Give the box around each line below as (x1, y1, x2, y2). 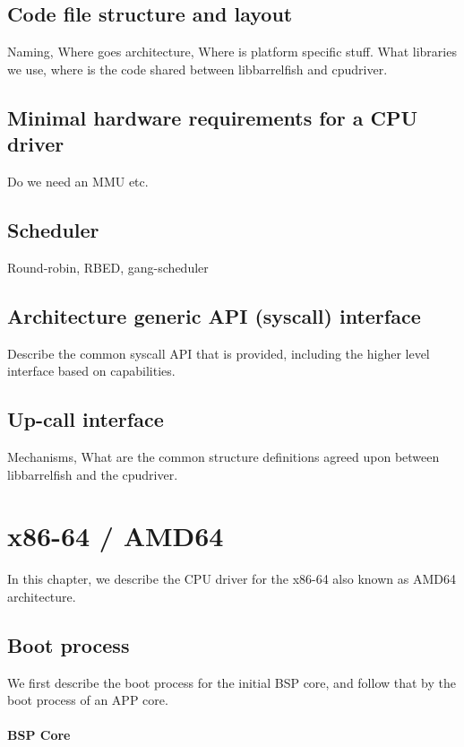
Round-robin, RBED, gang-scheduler (7, 257, 209, 276)
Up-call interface (7, 405, 164, 433)
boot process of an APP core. (7, 691, 168, 709)
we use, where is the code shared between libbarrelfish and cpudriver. (7, 59, 388, 78)
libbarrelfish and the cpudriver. (7, 465, 178, 483)
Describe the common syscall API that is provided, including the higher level (7, 343, 430, 362)
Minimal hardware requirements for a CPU (7, 103, 418, 131)
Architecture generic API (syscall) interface (7, 301, 421, 329)
